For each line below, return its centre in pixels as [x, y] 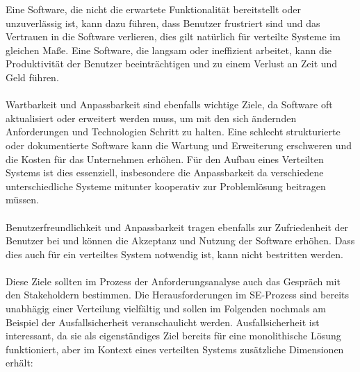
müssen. [22, 200]
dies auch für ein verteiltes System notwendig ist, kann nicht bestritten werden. [174, 254]
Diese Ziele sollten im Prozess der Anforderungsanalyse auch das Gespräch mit [173, 281]
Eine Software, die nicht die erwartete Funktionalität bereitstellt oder [153, 9]
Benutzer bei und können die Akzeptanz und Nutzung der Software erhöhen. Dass [180, 240]
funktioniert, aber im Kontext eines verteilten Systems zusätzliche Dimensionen [175, 349]
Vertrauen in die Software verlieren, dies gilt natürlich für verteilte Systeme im [173, 36]
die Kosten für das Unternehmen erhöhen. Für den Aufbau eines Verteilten [165, 159]
